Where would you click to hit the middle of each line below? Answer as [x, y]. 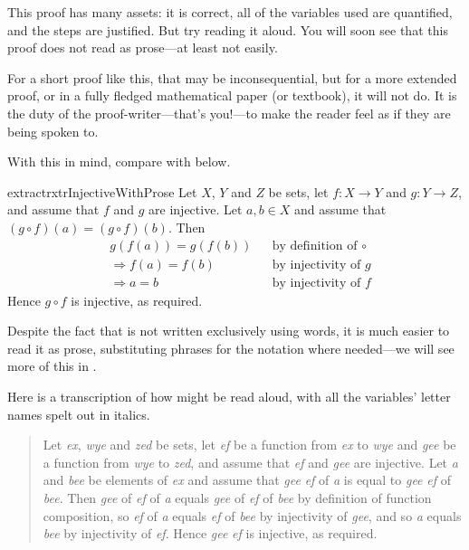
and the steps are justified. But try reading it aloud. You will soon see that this [228, 29]
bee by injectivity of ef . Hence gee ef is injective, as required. [210, 533]
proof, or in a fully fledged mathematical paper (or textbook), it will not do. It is [232, 95]
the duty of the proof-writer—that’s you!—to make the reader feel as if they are [229, 113]
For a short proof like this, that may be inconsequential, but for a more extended [232, 77]
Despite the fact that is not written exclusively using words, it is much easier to [229, 331]
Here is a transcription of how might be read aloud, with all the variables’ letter [229, 396]
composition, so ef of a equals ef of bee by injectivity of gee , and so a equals [252, 515]
